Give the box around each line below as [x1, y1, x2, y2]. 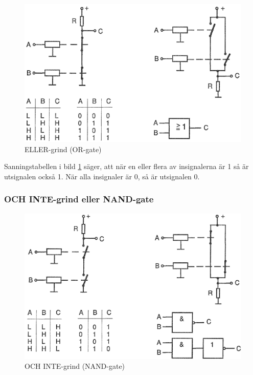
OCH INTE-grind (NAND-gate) [25, 361, 125, 371]
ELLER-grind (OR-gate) [25, 143, 102, 154]
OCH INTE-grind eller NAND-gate [4, 193, 154, 205]
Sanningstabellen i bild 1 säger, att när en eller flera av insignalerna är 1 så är [4, 161, 249, 172]
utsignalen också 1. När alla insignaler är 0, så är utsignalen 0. [4, 171, 200, 181]
